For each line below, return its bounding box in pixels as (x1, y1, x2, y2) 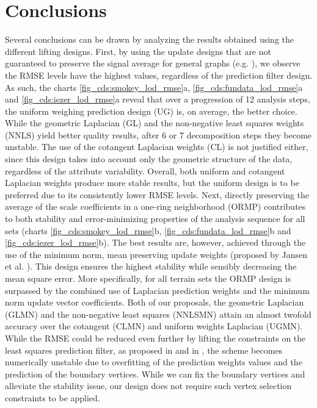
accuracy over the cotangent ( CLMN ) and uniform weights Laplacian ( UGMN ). (5, 320, 303, 332)
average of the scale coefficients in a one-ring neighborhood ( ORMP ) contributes (5, 200, 306, 213)
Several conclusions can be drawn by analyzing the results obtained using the (5, 33, 294, 46)
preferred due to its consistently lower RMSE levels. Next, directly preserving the (5, 188, 310, 201)
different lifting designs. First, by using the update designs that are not (5, 45, 271, 57)
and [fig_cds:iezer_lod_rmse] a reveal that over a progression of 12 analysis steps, (5, 93, 310, 106)
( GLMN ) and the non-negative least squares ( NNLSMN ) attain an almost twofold (5, 307, 312, 320)
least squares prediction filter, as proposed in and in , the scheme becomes (5, 343, 283, 356)
